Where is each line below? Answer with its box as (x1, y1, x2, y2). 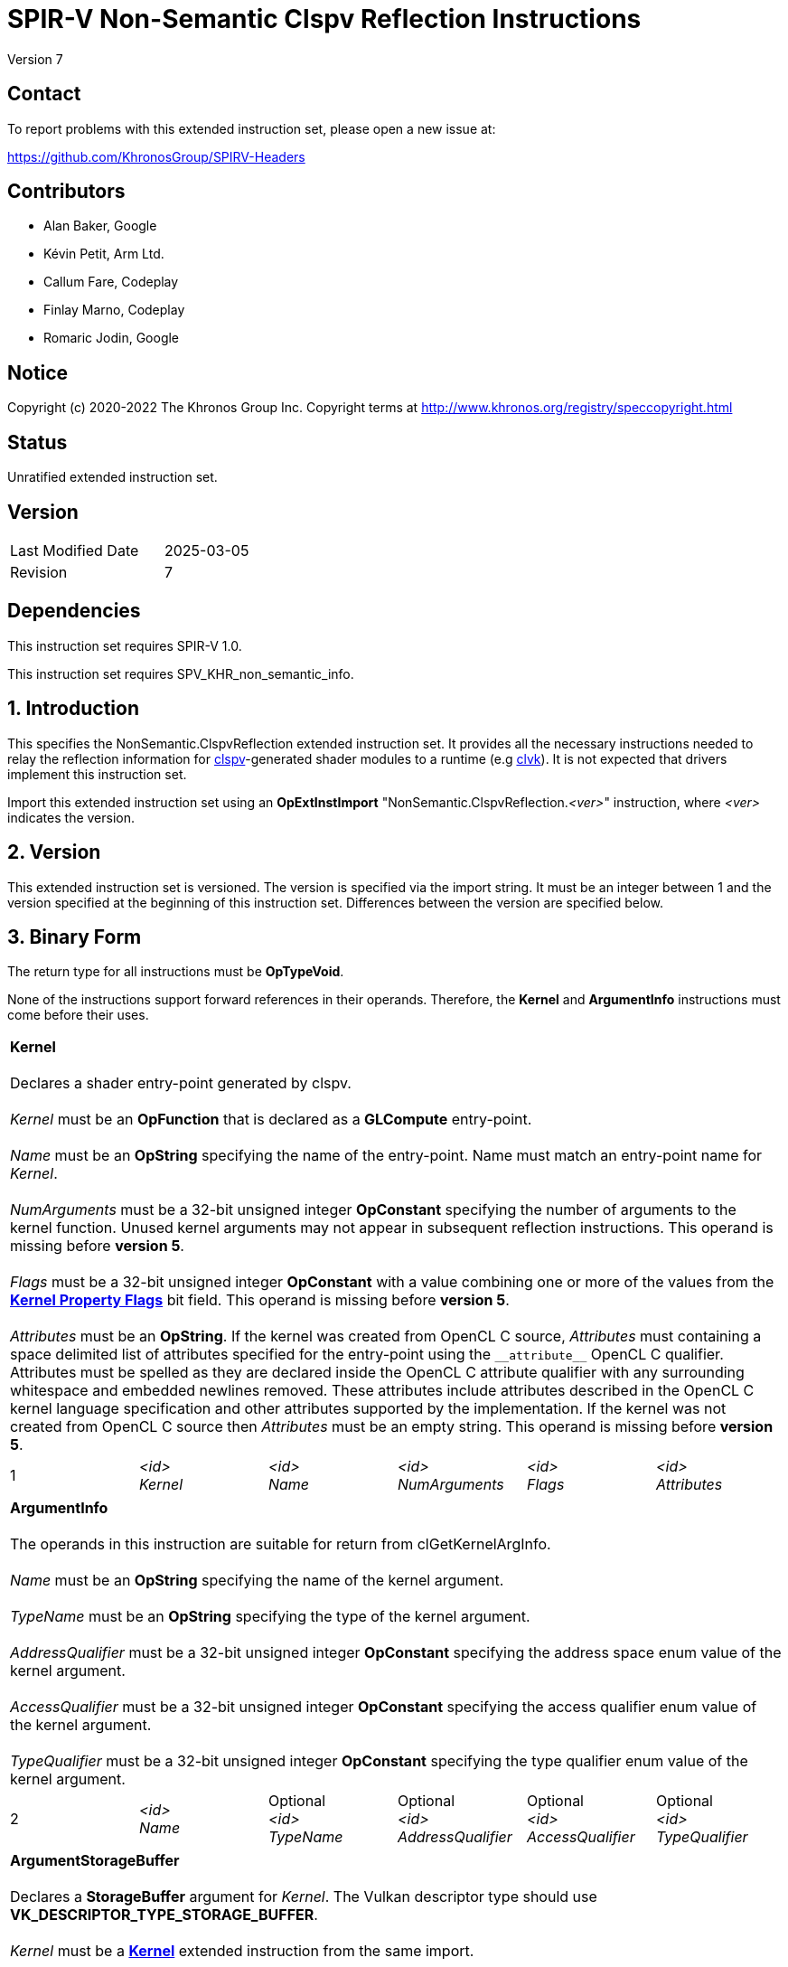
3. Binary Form (7, 925, 142, 948)
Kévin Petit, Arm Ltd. (43, 246, 164, 262)
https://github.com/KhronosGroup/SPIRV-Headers (7, 148, 305, 165)
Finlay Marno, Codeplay (43, 302, 185, 318)
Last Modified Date (10, 541, 139, 560)
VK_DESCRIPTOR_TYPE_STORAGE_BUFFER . (10, 1906, 318, 1925)
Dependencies (7, 599, 141, 623)
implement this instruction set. (7, 766, 187, 782)
